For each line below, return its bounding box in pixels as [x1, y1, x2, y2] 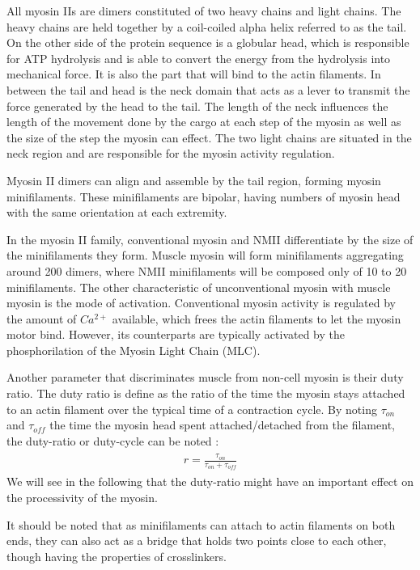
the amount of [6, 310, 77, 327]
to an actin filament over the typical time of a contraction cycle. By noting [6, 400, 377, 417]
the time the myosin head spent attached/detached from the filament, [49, 416, 395, 433]
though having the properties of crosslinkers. [6, 547, 227, 564]
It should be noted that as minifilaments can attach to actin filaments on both [6, 516, 396, 533]
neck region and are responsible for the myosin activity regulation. [6, 145, 335, 162]
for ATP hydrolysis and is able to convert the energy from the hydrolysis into [6, 49, 391, 66]
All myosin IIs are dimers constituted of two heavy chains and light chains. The [6, 2, 401, 19]
